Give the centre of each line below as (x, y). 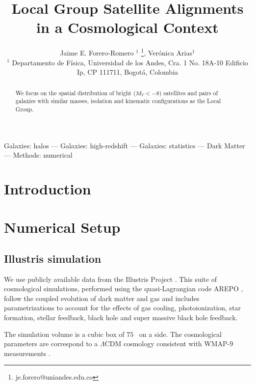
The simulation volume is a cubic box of (64, 334)
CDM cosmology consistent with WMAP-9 (169, 344)
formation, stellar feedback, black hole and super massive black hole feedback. (121, 317)
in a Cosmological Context (127, 27)
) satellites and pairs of (189, 93)
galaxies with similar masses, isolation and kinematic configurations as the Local (118, 101)
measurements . (27, 353)
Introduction (48, 188)
